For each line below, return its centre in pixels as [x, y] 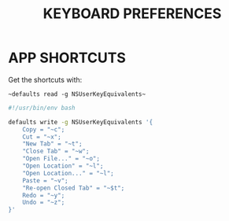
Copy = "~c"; [44, 129]
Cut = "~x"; [42, 137]
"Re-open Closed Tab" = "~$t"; [74, 188]
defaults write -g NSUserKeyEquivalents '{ [81, 122]
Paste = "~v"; [45, 180]
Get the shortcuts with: [45, 79]
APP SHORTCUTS [67, 58]
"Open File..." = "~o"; [61, 159]
